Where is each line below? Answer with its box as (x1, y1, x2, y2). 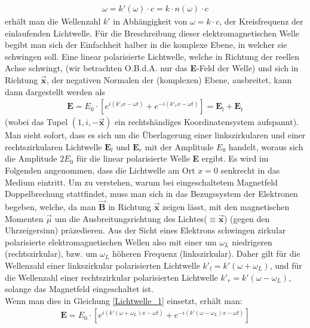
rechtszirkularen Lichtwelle (5, 140, 102, 153)
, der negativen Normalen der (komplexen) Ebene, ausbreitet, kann (46, 74, 292, 86)
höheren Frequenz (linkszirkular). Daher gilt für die (112, 247, 300, 260)
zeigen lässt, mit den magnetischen (162, 201, 290, 212)
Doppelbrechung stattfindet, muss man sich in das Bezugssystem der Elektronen (5, 187, 298, 200)
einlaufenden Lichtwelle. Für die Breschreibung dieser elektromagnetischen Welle (5, 26, 300, 39)
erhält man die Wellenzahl (5, 15, 101, 28)
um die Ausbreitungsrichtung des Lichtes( (54, 212, 207, 224)
